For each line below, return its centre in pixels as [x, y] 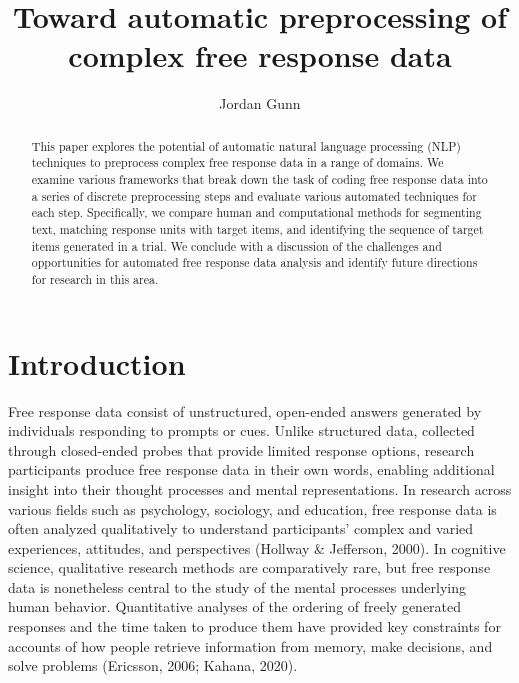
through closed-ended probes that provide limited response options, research [241, 449]
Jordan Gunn [260, 103]
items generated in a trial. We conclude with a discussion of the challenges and [236, 245]
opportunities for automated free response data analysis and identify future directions [254, 262]
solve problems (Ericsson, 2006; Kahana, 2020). [153, 665]
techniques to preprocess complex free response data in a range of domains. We [237, 162]
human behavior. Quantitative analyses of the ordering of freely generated [235, 606]
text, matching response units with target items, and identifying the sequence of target [257, 228]
